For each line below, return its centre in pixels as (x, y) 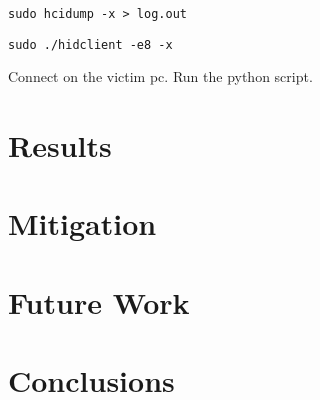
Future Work (99, 301)
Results (60, 145)
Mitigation (82, 223)
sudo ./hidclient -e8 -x (90, 44)
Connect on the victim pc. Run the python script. (160, 76)
